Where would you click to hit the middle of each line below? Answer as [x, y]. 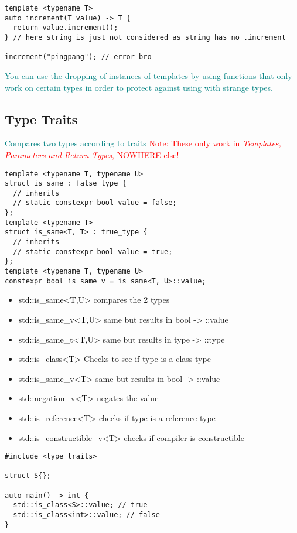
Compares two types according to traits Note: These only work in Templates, [143, 143]
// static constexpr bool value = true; [93, 252]
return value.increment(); [66, 28]
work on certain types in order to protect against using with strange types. [139, 87]
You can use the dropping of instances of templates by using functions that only [148, 75]
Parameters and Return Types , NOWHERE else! [92, 154]
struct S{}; [28, 476]
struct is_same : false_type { [66, 184]
